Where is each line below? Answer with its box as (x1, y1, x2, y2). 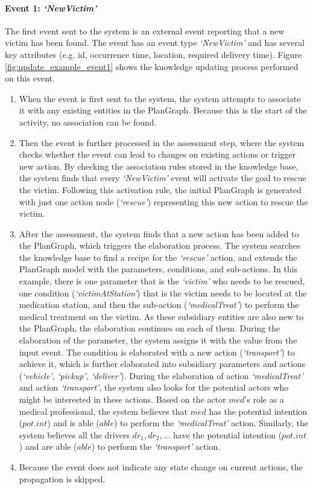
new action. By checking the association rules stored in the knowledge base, (19, 159, 299, 172)
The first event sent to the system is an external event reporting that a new (5, 24, 285, 37)
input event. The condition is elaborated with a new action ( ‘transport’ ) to (19, 345, 295, 358)
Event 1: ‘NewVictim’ (5, 1, 97, 14)
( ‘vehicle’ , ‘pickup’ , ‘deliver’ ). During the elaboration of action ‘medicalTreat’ (19, 369, 303, 382)
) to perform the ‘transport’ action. (91, 440, 221, 453)
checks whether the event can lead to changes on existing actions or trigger (19, 148, 296, 161)
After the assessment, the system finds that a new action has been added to (19, 227, 299, 240)
